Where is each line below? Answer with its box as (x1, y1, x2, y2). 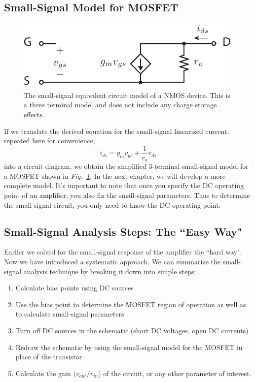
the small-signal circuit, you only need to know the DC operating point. (4, 199, 221, 210)
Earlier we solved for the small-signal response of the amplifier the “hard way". (4, 247, 242, 257)
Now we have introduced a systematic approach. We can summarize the (4, 256, 220, 267)
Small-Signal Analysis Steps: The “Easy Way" (4, 223, 243, 239)
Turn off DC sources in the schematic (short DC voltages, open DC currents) (15, 325, 249, 336)
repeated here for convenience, (4, 135, 95, 146)
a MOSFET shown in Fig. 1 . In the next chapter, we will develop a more (4, 170, 226, 181)
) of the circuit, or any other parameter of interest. (98, 368, 252, 378)
